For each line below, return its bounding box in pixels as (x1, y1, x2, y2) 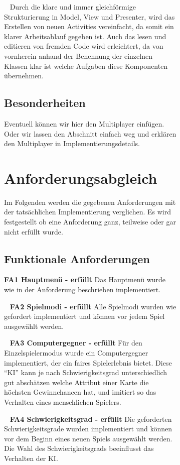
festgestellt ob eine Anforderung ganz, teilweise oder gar (4, 216, 176, 227)
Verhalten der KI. (4, 452, 58, 463)
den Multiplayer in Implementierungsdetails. (4, 138, 140, 149)
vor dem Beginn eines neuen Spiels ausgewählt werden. (4, 433, 172, 443)
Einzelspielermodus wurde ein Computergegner (4, 347, 148, 358)
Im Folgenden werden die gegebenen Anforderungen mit (4, 196, 176, 207)
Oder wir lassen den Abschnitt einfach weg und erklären (4, 128, 176, 139)
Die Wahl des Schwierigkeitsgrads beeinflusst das (4, 443, 154, 453)
